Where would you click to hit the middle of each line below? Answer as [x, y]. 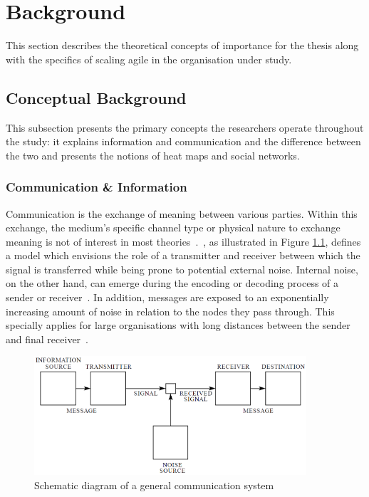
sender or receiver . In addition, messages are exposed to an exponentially [167, 297]
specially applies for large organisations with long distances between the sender [178, 325]
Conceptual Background [96, 97]
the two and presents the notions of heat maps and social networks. [153, 155]
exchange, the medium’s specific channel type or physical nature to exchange [173, 227]
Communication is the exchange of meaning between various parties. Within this [182, 213]
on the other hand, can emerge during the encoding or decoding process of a [172, 283]
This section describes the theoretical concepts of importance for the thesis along [182, 45]
